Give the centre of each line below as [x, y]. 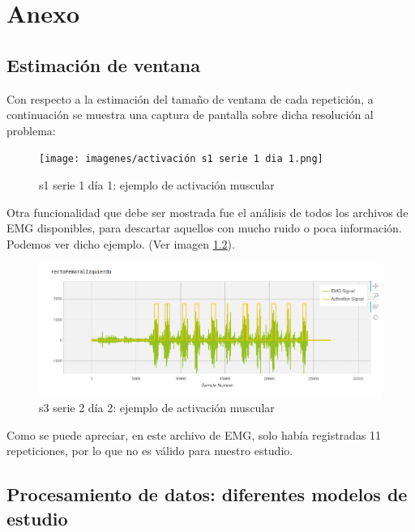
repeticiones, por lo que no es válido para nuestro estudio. [150, 451]
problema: [31, 130]
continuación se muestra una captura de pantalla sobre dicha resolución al [190, 115]
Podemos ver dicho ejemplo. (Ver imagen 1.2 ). [121, 243]
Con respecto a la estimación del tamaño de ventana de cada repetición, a [190, 98]
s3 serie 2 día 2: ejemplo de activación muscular [157, 408]
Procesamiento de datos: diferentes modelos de [207, 494]
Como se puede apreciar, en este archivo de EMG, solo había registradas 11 [194, 434]
